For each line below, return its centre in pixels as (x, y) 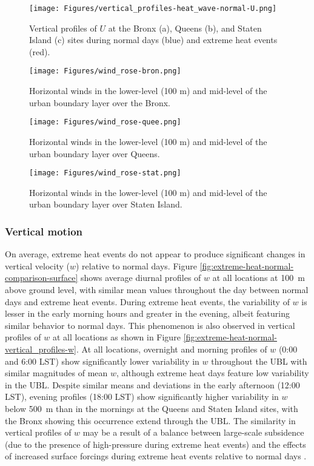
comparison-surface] (42, 278)
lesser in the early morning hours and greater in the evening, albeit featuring (147, 313)
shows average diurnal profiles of (141, 278)
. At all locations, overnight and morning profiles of (172, 349)
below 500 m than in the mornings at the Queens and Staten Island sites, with (152, 408)
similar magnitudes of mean (56, 373)
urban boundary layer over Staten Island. (106, 204)
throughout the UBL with (259, 361)
